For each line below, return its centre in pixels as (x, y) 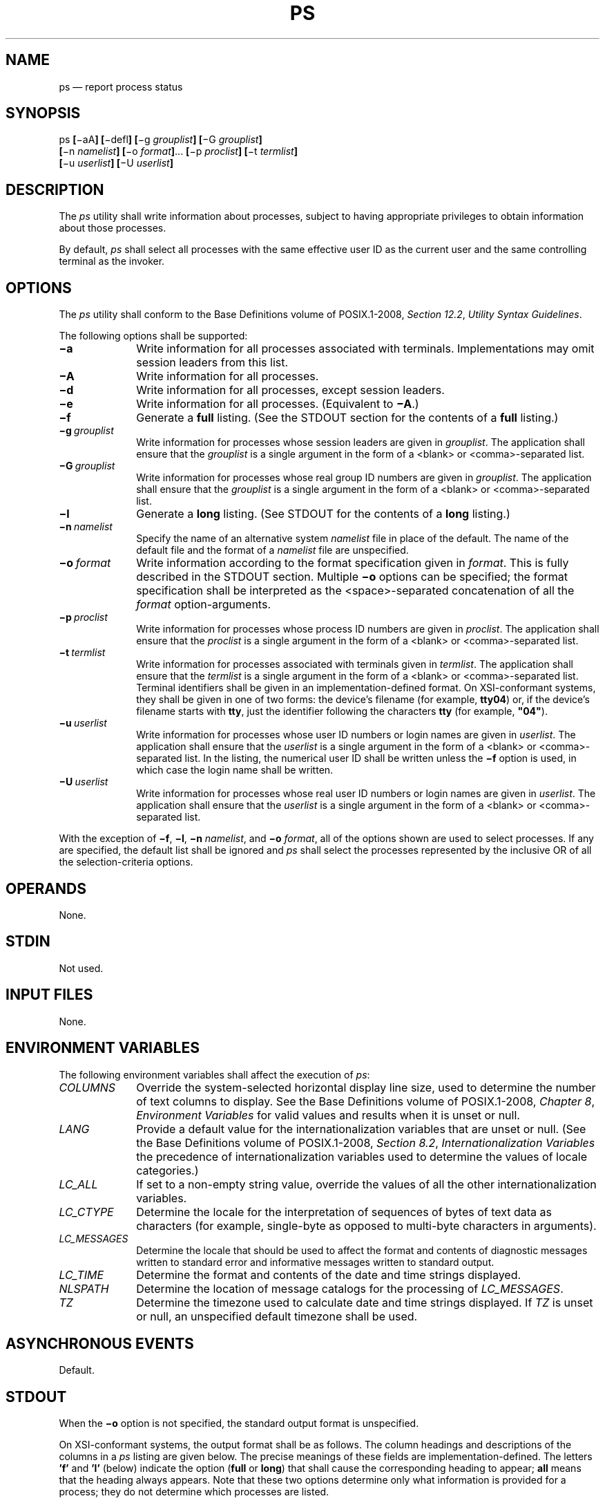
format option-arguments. (203, 605)
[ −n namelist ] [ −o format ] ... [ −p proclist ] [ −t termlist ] (178, 151)
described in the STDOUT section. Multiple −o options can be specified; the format (352, 577)
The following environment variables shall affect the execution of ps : (214, 1074)
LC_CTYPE (86, 1212)
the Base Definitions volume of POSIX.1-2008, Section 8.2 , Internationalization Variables (366, 1142)
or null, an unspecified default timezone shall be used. (277, 1316)
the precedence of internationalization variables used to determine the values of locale (362, 1156)
